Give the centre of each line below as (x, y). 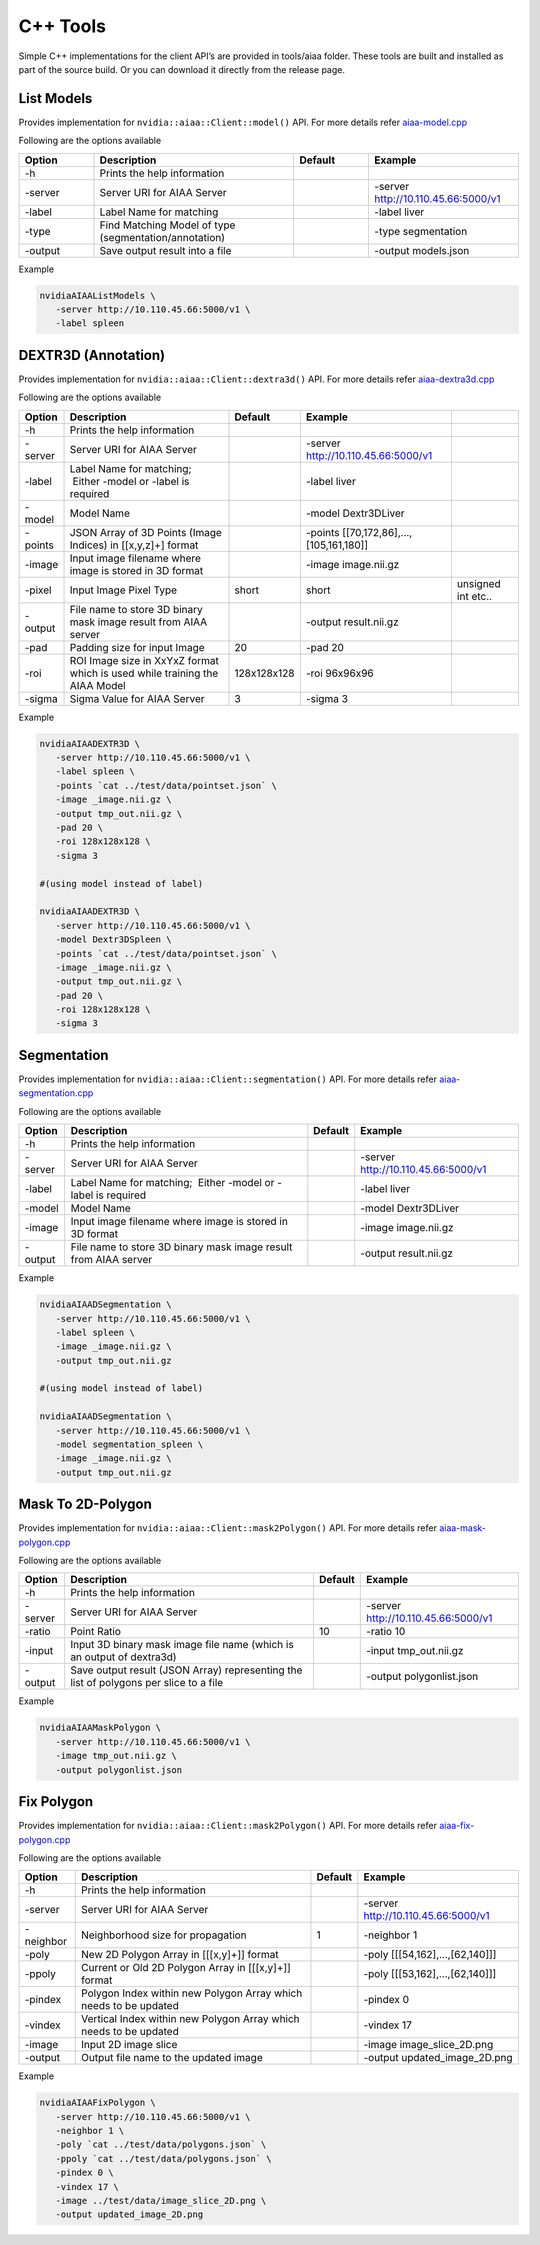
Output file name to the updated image (172, 2058)
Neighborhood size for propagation (164, 1935)
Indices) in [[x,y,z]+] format (134, 545)
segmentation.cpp (56, 1093)
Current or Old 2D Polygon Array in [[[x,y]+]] (186, 1968)
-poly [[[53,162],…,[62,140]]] (430, 1974)
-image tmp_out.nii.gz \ (116, 1756)
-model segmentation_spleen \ (129, 1444)
